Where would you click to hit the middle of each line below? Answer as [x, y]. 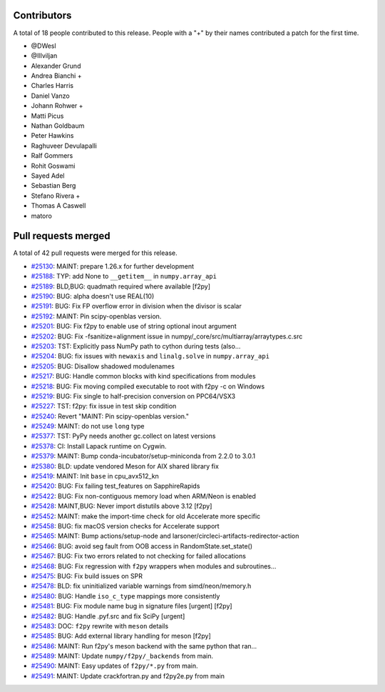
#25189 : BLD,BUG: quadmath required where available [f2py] [120, 286]
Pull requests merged [62, 236]
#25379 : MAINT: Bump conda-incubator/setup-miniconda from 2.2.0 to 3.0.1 [143, 456]
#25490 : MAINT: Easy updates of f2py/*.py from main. [114, 666]
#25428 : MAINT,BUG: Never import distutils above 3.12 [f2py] [122, 506]
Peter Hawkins [52, 136]
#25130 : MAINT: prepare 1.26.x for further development [112, 266]
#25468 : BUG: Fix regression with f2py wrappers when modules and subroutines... [154, 566]
